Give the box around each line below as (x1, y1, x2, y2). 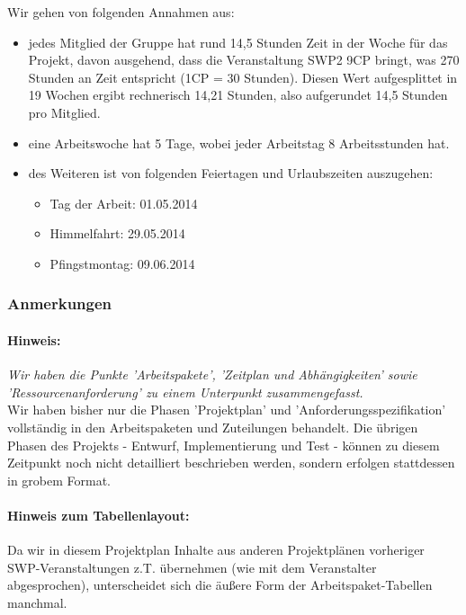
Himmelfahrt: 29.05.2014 (49, 224, 185, 243)
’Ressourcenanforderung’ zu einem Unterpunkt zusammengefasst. (7, 382, 363, 401)
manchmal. (7, 593, 67, 611)
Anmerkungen (7, 292, 112, 315)
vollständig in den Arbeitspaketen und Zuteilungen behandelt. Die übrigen (7, 417, 418, 436)
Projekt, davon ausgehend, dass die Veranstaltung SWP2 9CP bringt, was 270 (28, 50, 460, 69)
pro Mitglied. (28, 102, 101, 121)
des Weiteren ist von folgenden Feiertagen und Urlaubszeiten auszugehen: (28, 164, 434, 183)
